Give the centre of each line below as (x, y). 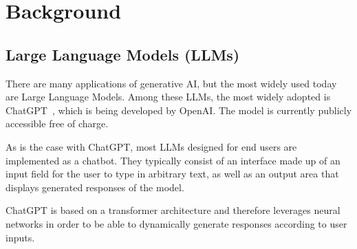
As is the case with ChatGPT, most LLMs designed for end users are (151, 146)
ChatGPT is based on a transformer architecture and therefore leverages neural (173, 210)
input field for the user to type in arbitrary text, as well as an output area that (172, 174)
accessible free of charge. (57, 123)
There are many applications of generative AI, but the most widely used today (171, 83)
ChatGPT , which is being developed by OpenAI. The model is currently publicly (179, 110)
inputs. (20, 237)
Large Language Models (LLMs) (123, 54)
